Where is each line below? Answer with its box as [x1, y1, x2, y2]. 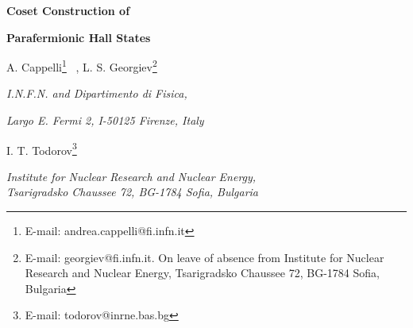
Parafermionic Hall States [6, 29, 151, 45]
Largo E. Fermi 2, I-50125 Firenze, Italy [6, 112, 204, 129]
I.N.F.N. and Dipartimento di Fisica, [6, 85, 187, 102]
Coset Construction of [6, 2, 130, 18]
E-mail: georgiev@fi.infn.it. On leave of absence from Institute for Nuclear [25, 249, 384, 265]
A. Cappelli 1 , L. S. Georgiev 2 [6, 56, 157, 75]
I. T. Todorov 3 [6, 139, 77, 158]
